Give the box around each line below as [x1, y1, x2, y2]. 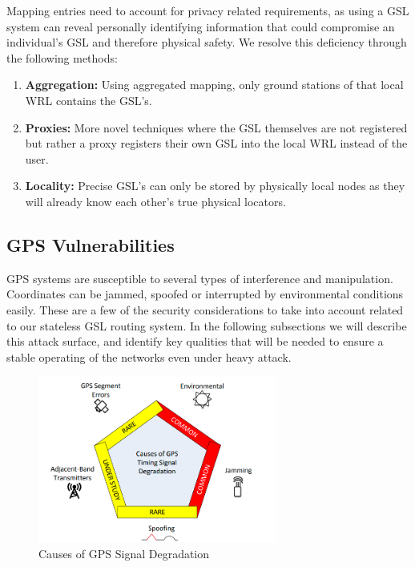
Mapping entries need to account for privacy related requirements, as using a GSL [6, 2, 409, 18]
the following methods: [6, 49, 118, 66]
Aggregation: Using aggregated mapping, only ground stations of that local [25, 76, 404, 93]
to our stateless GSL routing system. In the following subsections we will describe [6, 317, 407, 334]
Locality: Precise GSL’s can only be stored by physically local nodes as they [25, 177, 405, 194]
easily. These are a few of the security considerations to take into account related [6, 301, 404, 318]
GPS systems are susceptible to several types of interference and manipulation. [6, 269, 393, 286]
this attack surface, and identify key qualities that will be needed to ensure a [6, 333, 384, 350]
